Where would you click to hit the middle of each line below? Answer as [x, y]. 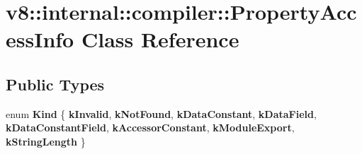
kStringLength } [46, 141]
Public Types [55, 84]
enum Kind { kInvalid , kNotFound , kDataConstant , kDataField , [161, 113]
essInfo [40, 39]
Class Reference [160, 39]
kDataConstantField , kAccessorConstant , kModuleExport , [150, 128]
